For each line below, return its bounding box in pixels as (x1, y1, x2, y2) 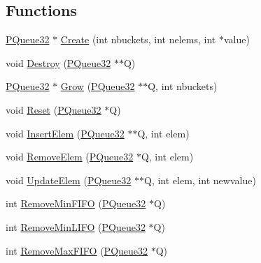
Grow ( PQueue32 (60, 79, 135, 93)
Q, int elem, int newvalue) (144, 172, 256, 187)
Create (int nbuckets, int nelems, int (60, 32, 216, 47)
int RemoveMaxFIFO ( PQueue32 (6, 243, 148, 257)
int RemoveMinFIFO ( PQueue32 (6, 196, 146, 211)
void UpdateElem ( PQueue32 (6, 172, 132, 187)
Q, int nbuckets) (148, 79, 218, 93)
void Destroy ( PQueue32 (6, 55, 111, 70)
